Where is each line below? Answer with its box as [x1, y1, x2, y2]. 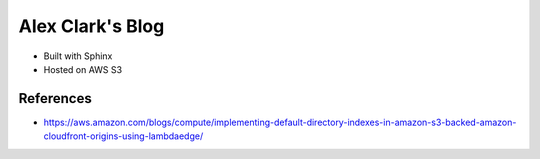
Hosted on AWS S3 [43, 63, 123, 75]
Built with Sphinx [43, 50, 113, 62]
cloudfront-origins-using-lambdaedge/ [43, 130, 204, 142]
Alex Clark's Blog [18, 15, 165, 37]
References [18, 90, 92, 107]
